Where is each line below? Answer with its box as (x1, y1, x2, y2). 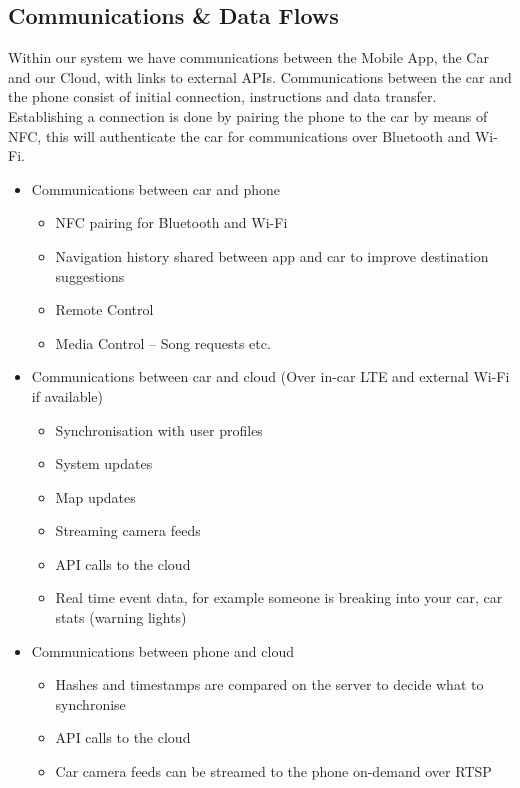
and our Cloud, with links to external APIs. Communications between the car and (8, 66, 512, 87)
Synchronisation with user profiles (55, 419, 263, 440)
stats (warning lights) (55, 607, 187, 628)
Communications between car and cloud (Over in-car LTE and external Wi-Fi (31, 366, 510, 387)
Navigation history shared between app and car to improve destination (55, 245, 489, 266)
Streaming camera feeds (55, 520, 201, 541)
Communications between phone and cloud (31, 640, 294, 661)
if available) (31, 385, 103, 406)
